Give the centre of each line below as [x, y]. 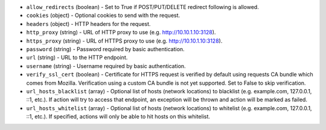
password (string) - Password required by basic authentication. [105, 49]
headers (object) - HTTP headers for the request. [88, 23]
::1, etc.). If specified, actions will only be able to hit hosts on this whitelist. [118, 117]
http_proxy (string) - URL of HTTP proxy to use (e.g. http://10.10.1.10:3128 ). [121, 32]
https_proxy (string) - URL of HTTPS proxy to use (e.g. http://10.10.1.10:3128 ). [124, 41]
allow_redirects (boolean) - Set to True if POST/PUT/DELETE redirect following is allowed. [142, 7]
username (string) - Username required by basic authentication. [106, 66]
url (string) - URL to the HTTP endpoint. [77, 58]
